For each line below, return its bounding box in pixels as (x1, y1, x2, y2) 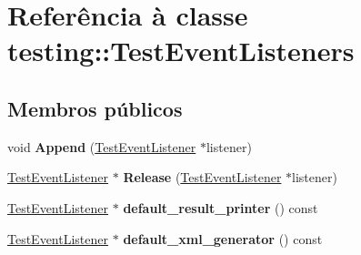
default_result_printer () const (123, 198, 318, 217)
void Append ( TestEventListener (7, 137, 196, 156)
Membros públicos (7, 94, 183, 122)
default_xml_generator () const (123, 229, 323, 248)
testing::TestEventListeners (7, 32, 355, 69)
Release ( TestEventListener (123, 168, 282, 187)
